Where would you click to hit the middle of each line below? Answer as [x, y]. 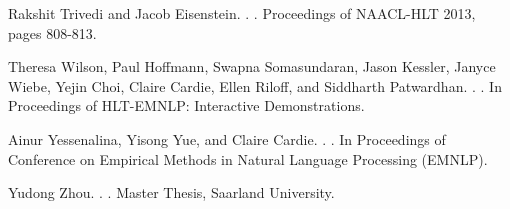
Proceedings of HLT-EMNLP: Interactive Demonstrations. [186, 105]
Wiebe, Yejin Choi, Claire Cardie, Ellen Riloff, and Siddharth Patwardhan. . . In [255, 85]
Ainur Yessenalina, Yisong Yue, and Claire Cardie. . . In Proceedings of [227, 138]
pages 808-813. [52, 32]
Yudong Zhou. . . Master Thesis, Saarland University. [171, 192]
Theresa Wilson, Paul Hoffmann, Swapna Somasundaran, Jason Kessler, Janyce [252, 66]
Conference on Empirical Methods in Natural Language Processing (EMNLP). [248, 158]
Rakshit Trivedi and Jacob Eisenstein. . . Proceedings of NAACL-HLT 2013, [242, 13]
